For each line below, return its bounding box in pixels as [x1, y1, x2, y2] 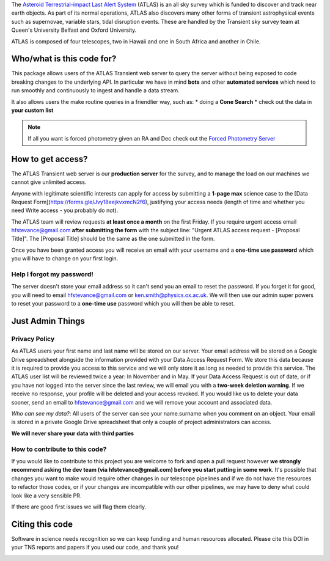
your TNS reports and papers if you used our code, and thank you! [11, 544, 179, 551]
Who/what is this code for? [11, 54, 117, 64]
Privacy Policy [11, 334, 55, 343]
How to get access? [11, 153, 88, 164]
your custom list [11, 107, 54, 114]
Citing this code [11, 519, 73, 529]
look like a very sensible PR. [11, 492, 82, 499]
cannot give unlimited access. [11, 178, 87, 186]
